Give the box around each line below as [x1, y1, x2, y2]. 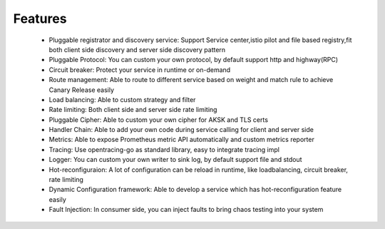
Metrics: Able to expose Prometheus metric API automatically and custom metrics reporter [48, 136, 315, 144]
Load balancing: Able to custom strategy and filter [48, 95, 196, 103]
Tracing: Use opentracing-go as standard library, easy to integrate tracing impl [48, 145, 279, 153]
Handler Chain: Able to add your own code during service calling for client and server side [48, 126, 314, 134]
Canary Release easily [48, 86, 114, 94]
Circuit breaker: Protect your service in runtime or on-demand [48, 65, 231, 74]
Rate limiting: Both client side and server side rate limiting [48, 106, 217, 114]
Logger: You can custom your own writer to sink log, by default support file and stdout [48, 156, 302, 164]
